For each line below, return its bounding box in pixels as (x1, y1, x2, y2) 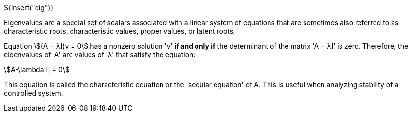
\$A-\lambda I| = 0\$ (4, 65, 70, 74)
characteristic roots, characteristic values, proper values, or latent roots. (4, 27, 235, 35)
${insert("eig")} (4, 3, 54, 12)
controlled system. (4, 89, 63, 97)
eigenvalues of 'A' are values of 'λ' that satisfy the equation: (4, 50, 196, 58)
